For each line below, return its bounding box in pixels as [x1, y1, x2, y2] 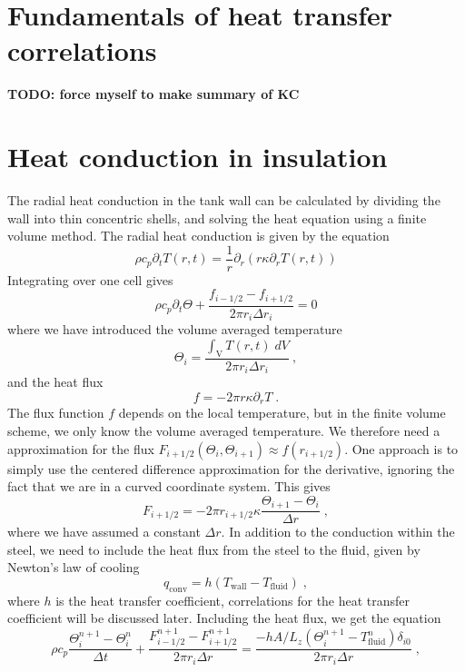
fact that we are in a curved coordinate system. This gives [7, 477, 331, 496]
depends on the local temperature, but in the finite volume [118, 403, 446, 422]
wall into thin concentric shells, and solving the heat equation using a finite [7, 208, 427, 227]
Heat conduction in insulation [7, 138, 388, 175]
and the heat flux [7, 372, 104, 391]
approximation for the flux [7, 439, 154, 458]
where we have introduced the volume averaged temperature [7, 320, 342, 339]
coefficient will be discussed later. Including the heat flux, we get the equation [7, 608, 441, 628]
